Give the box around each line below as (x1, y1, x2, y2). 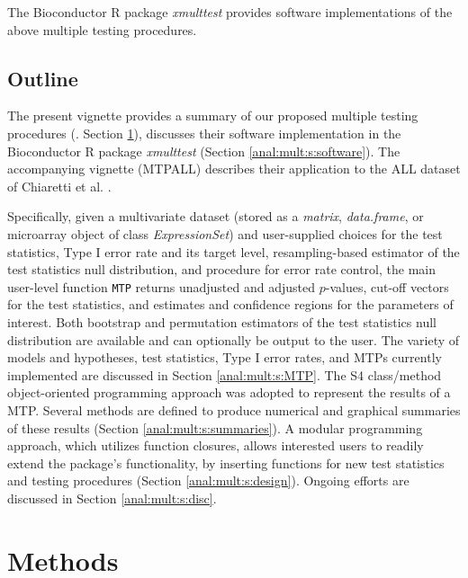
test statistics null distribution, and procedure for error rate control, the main (7, 260, 436, 279)
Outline (7, 64, 78, 92)
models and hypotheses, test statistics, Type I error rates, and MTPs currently (7, 348, 442, 367)
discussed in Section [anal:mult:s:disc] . (7, 488, 217, 507)
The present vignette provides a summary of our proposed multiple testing (7, 106, 418, 125)
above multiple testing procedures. (7, 20, 197, 39)
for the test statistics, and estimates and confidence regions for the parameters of (7, 295, 454, 314)
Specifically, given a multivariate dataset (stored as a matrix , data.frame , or (7, 207, 424, 226)
